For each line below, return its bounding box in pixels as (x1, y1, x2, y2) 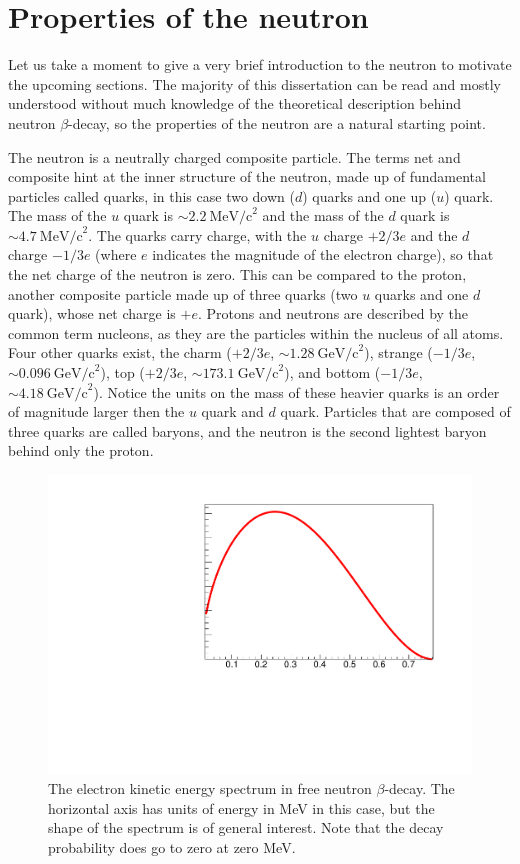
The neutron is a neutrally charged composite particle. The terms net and (8, 146, 461, 167)
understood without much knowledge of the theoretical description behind (8, 93, 461, 114)
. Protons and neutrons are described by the (197, 303, 469, 324)
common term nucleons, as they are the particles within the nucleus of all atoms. (8, 322, 504, 343)
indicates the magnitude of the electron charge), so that (152, 244, 494, 265)
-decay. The (384, 778, 455, 799)
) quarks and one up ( (302, 185, 437, 206)
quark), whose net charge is (8, 303, 176, 324)
